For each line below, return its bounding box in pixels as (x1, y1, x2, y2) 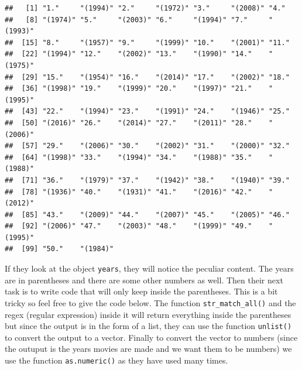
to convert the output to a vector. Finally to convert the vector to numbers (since (5, 331, 298, 343)
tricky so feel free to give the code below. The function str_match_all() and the (5, 296, 296, 309)
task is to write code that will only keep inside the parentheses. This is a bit (5, 285, 278, 297)
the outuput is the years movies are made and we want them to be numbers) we (5, 342, 292, 355)
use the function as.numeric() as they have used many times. (5, 354, 228, 366)
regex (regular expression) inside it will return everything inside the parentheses (5, 308, 291, 320)
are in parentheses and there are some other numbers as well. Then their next (5, 273, 283, 286)
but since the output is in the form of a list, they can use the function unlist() (5, 320, 292, 332)
